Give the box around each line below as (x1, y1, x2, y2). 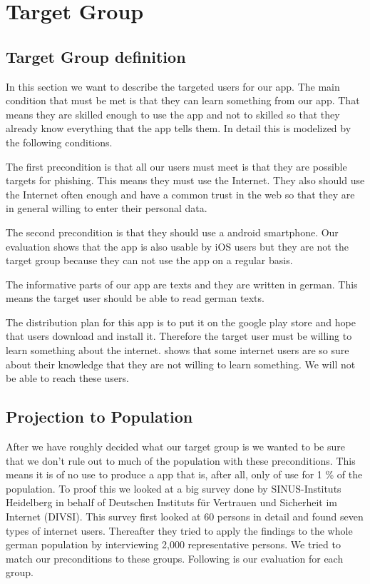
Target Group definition (6, 45, 186, 67)
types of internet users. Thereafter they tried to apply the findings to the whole (6, 523, 353, 538)
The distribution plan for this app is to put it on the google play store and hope (6, 314, 356, 329)
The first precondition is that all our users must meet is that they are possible (6, 158, 347, 173)
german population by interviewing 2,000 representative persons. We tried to (6, 537, 341, 552)
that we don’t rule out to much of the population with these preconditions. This (6, 453, 356, 468)
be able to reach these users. (6, 371, 129, 386)
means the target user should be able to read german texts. (6, 291, 264, 306)
